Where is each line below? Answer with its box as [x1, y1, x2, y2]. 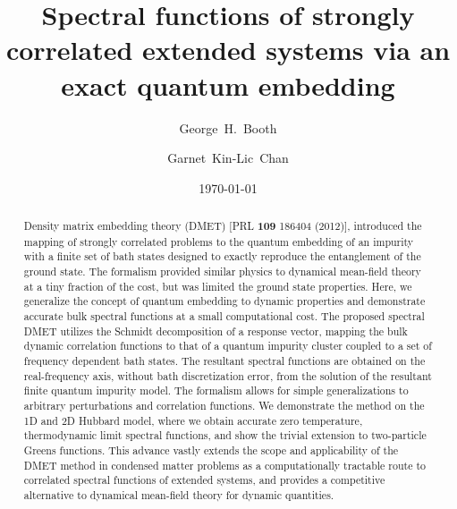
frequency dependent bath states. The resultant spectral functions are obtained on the [23, 352, 426, 368]
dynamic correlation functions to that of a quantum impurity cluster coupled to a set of [23, 338, 432, 353]
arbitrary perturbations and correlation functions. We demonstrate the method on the [23, 397, 425, 412]
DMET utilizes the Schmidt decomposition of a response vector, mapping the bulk [23, 323, 408, 338]
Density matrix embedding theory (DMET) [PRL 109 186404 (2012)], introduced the [23, 218, 422, 234]
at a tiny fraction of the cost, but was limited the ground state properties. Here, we [23, 278, 412, 293]
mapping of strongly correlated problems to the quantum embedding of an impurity [23, 233, 414, 249]
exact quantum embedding [61, 66, 395, 103]
